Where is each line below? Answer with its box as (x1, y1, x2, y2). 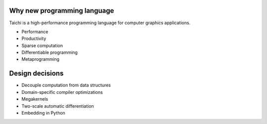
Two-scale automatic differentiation (21, 103, 94, 109)
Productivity (21, 36, 46, 41)
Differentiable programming (21, 49, 78, 55)
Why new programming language (9, 6, 114, 15)
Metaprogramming (21, 56, 59, 62)
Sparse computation (21, 42, 63, 48)
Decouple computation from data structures (21, 82, 111, 88)
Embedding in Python (21, 110, 65, 116)
